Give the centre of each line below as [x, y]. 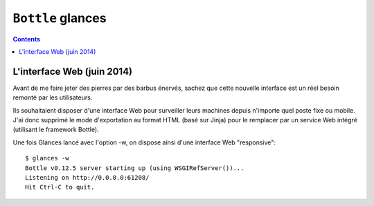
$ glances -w [47, 158]
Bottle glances [60, 18]
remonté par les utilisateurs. [53, 97]
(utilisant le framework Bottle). [56, 130]
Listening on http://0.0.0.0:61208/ [87, 177]
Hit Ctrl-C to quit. [60, 187]
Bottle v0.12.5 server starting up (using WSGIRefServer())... [135, 168]
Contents [27, 39]
